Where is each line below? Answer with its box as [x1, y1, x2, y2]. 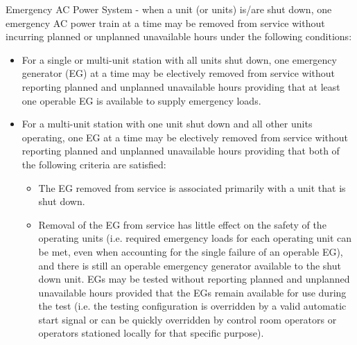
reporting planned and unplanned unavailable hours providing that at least [21, 79, 340, 94]
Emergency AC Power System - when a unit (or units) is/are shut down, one [6, 2, 332, 16]
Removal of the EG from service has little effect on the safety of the [38, 217, 326, 231]
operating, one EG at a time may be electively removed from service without [21, 130, 349, 144]
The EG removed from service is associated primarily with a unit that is [38, 180, 346, 195]
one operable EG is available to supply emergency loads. [21, 93, 261, 107]
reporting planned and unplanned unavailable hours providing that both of [21, 143, 340, 158]
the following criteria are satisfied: [21, 157, 166, 171]
